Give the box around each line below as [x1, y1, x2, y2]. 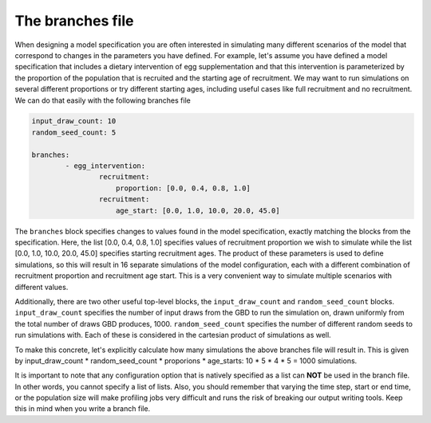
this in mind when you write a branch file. [14, 404, 151, 413]
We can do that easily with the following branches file [14, 96, 191, 105]
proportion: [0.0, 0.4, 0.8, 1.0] [116, 183, 251, 193]
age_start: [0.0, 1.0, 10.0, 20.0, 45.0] [116, 206, 280, 215]
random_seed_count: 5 [31, 127, 117, 137]
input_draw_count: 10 [31, 116, 117, 126]
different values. [14, 282, 69, 292]
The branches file [14, 12, 134, 29]
